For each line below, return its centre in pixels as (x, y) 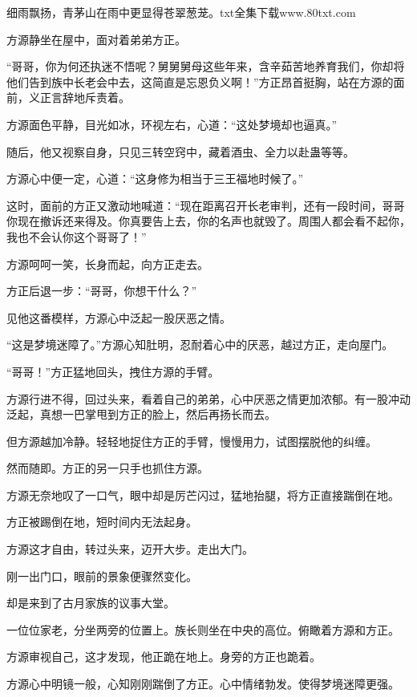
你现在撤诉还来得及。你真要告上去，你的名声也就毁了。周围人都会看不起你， (208, 221)
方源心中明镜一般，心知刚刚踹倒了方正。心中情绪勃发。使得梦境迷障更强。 (203, 684)
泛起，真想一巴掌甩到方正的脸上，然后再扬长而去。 (141, 414)
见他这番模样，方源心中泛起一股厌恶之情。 (119, 317)
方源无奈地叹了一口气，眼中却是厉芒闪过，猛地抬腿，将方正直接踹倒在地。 (203, 494)
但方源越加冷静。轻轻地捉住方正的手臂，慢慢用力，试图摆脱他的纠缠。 (192, 441)
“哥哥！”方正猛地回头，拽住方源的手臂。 (113, 371)
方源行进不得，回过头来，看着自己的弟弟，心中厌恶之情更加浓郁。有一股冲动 (208, 398)
